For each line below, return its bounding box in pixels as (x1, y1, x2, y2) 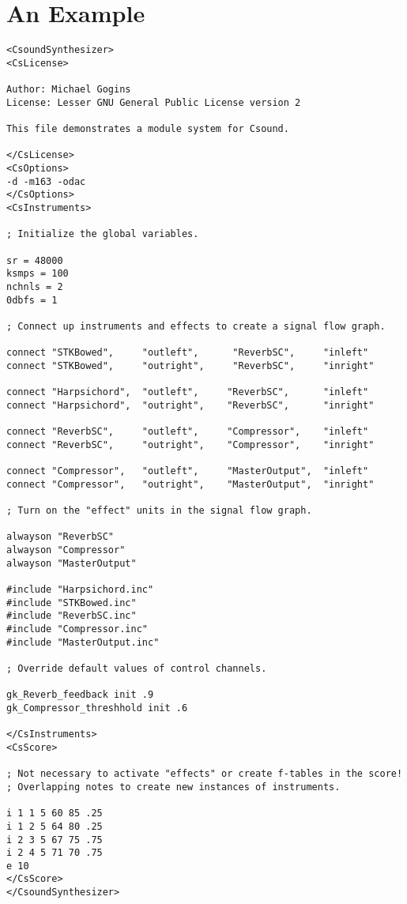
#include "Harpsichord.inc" (6, 584, 154, 596)
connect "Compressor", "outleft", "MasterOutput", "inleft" (6, 465, 369, 477)
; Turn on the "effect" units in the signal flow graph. (6, 505, 312, 517)
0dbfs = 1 (6, 294, 58, 306)
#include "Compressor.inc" (6, 623, 148, 635)
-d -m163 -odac (6, 175, 86, 187)
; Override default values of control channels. (6, 662, 267, 674)
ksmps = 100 (6, 268, 69, 280)
